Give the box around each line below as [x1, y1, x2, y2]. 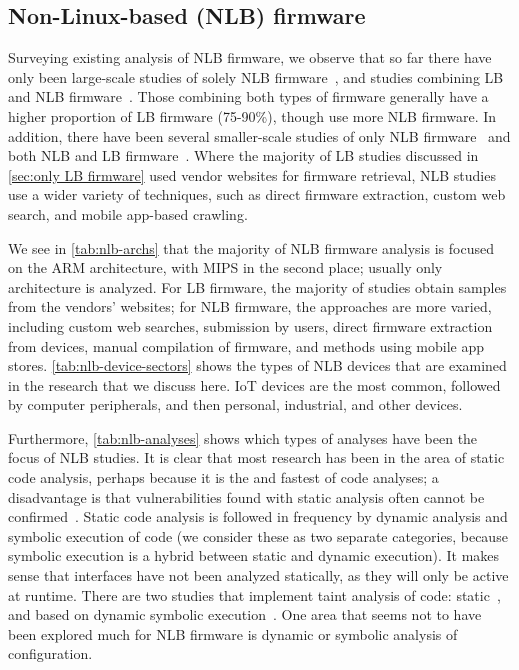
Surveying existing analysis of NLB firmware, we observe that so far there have [8, 47, 492, 68]
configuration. [8, 643, 93, 664]
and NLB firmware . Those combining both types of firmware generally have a [8, 86, 489, 107]
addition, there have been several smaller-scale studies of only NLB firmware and [8, 125, 511, 146]
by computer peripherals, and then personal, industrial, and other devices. [8, 394, 463, 415]
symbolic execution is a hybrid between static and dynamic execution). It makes [8, 545, 500, 566]
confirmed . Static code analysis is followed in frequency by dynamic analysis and [8, 506, 508, 527]
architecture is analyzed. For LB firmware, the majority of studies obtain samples [8, 276, 507, 297]
